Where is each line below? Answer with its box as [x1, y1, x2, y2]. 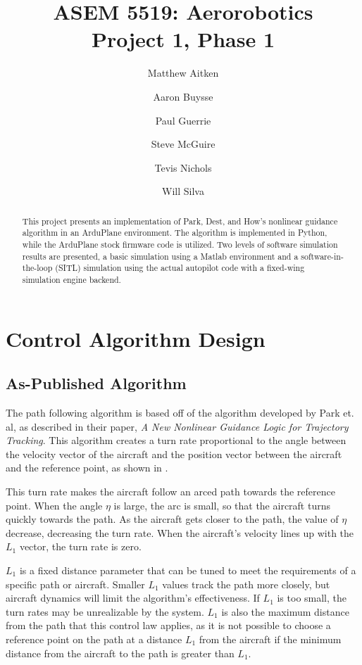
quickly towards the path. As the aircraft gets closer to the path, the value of [6, 512, 339, 526]
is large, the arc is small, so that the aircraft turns [113, 498, 330, 512]
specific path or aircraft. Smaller [6, 576, 145, 591]
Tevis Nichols [154, 160, 212, 175]
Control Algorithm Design [6, 324, 266, 353]
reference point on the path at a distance [6, 631, 182, 646]
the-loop [22, 262, 53, 274]
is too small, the [277, 590, 347, 605]
